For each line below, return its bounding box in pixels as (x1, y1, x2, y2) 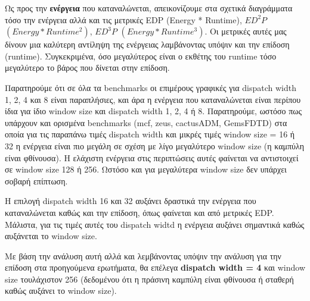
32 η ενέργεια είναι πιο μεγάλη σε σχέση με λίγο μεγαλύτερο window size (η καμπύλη (5, 139, 304, 152)
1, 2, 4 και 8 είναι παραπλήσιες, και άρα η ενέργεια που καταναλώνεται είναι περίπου (5, 93, 301, 105)
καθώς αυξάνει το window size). (5, 284, 117, 297)
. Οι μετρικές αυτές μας (204, 25, 287, 37)
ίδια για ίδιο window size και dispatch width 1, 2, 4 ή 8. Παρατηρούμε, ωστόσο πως (5, 105, 302, 117)
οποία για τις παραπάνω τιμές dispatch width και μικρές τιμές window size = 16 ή (5, 128, 295, 140)
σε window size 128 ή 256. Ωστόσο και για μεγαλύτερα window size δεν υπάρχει (5, 163, 287, 175)
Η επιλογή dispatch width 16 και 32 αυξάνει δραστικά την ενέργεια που (5, 195, 256, 207)
